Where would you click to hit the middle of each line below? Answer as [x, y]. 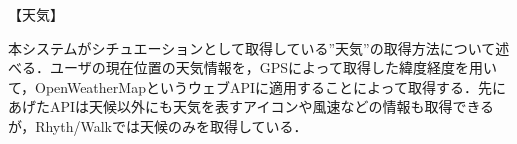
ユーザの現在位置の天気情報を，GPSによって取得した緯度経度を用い [273, 67]
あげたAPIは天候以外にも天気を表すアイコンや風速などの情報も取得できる [251, 106]
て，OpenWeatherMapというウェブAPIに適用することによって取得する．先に [257, 86]
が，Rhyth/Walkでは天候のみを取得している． [158, 125]
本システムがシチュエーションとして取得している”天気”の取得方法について [252, 47]
